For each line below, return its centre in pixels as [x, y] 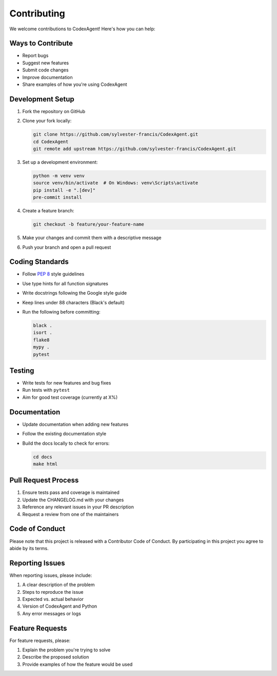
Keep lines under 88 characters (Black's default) [74, 302]
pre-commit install [57, 197]
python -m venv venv [59, 176]
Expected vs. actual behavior [53, 599]
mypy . [41, 347]
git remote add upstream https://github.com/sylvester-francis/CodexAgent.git [134, 149]
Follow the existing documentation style [64, 434]
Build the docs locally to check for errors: [66, 443]
